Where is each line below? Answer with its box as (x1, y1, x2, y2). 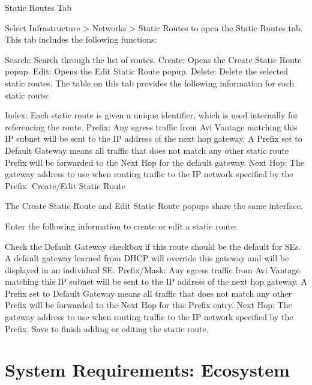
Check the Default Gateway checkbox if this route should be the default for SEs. (5, 240, 301, 252)
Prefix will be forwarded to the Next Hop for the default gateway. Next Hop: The (5, 156, 304, 168)
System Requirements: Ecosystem (5, 357, 290, 382)
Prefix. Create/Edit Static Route (5, 179, 125, 192)
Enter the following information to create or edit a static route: (5, 219, 238, 232)
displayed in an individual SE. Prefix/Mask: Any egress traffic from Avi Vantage (5, 263, 300, 276)
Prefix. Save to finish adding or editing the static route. (5, 322, 209, 335)
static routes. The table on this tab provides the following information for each (5, 76, 295, 89)
